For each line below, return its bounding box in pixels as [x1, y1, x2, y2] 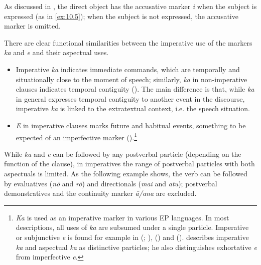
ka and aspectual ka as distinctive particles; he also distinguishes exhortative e [16, 241, 257, 252]
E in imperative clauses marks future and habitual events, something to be [16, 120, 246, 130]
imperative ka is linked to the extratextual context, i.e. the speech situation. [16, 103, 250, 114]
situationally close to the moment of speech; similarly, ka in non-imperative [16, 74, 247, 84]
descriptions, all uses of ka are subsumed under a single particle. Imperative [16, 222, 249, 232]
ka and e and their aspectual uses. [4, 47, 109, 58]
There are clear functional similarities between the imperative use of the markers [4, 37, 252, 48]
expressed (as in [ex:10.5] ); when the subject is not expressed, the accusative [4, 11, 238, 21]
